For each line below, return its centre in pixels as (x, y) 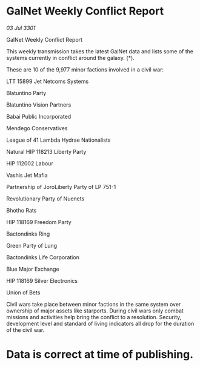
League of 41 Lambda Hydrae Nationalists (58, 140)
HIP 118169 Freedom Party (39, 222)
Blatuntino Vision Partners (39, 105)
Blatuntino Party (26, 93)
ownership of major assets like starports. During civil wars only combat (95, 311)
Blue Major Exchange (33, 269)
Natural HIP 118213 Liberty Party (46, 151)
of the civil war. (25, 330)
